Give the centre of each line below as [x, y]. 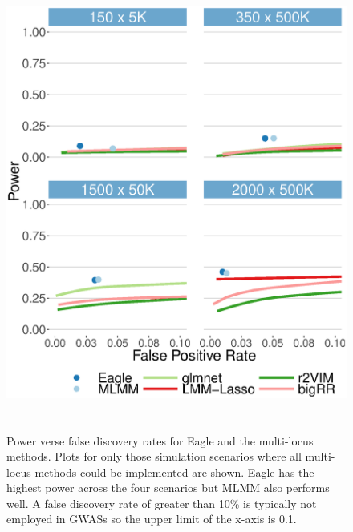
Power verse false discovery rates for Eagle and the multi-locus [160, 440]
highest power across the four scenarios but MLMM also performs [168, 488]
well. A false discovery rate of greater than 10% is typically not [162, 503]
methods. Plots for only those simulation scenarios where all [154, 456]
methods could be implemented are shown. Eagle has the [174, 472]
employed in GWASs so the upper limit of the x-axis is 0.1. [152, 519]
